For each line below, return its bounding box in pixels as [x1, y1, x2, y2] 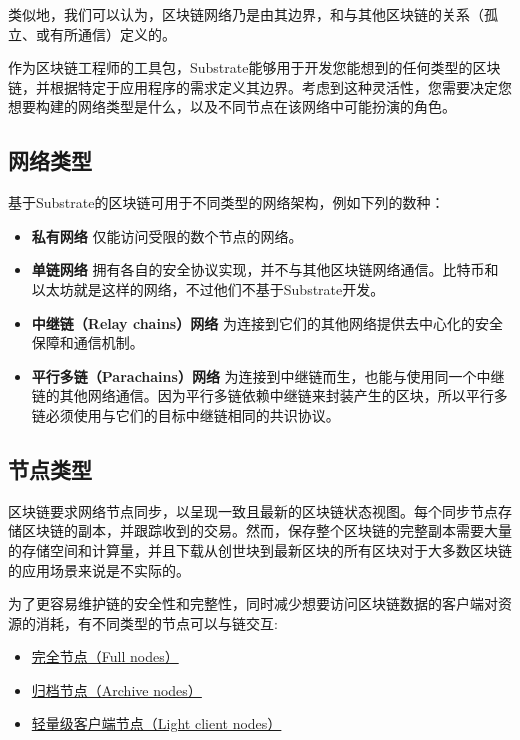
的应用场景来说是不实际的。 [8, 559, 190, 580]
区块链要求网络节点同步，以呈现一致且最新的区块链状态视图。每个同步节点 [8, 500, 498, 521]
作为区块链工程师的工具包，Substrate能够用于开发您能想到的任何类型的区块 [8, 57, 501, 78]
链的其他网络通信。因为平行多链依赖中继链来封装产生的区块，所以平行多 [31, 385, 508, 406]
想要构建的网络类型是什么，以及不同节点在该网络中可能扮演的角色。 [8, 96, 456, 117]
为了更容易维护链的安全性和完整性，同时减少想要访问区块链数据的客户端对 [8, 593, 498, 614]
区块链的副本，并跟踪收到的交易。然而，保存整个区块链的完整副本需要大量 [21, 520, 512, 541]
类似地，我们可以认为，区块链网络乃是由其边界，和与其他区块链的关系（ [8, 4, 484, 24]
